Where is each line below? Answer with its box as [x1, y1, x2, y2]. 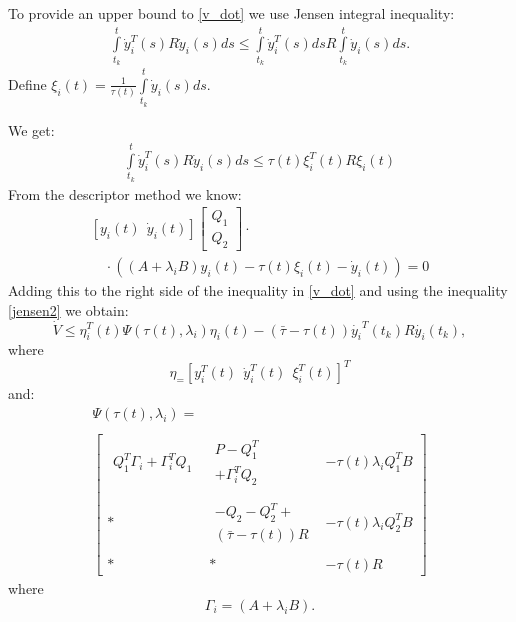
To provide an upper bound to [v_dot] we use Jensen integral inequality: [8, 3, 455, 23]
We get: [8, 119, 55, 140]
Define [8, 73, 47, 94]
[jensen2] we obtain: [8, 299, 129, 320]
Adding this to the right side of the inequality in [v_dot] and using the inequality [8, 280, 508, 301]
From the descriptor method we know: [8, 183, 242, 204]
